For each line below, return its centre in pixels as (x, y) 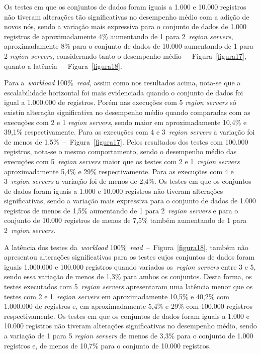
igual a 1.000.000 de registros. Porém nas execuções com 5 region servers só (120, 102)
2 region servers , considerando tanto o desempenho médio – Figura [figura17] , (125, 55)
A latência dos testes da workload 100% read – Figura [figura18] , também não (126, 247)
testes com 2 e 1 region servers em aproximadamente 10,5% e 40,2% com (117, 296)
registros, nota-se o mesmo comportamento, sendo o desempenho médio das (120, 151)
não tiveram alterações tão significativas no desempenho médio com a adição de (127, 16)
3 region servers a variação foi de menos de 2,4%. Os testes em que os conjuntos (128, 181)
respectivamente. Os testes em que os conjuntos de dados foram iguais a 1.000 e (127, 316)
